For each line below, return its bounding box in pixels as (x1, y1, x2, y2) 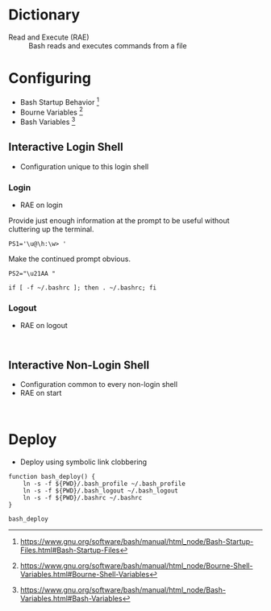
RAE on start (19, 389, 62, 398)
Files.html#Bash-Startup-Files (19, 546, 120, 555)
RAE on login (19, 200, 63, 210)
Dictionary (8, 6, 81, 24)
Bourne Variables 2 (19, 106, 83, 117)
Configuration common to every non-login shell (19, 380, 178, 389)
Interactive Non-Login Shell (8, 358, 150, 372)
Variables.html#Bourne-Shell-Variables (19, 570, 150, 579)
